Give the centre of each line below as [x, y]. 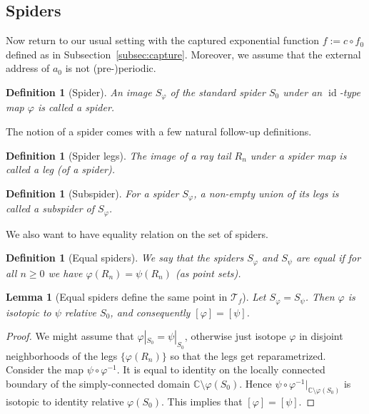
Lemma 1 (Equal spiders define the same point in [117, 297]
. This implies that [202, 401]
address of [28, 68]
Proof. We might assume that [70, 336]
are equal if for [328, 258]
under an [303, 92]
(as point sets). [208, 273]
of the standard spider [218, 92]
